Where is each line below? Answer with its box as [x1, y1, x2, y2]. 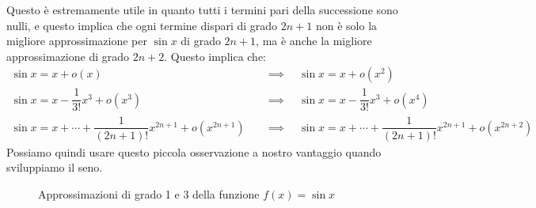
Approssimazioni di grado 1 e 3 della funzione [38, 185, 260, 202]
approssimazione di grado [6, 47, 130, 64]
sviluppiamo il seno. [6, 159, 103, 176]
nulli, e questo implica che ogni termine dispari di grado [6, 17, 278, 33]
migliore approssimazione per [6, 32, 147, 49]
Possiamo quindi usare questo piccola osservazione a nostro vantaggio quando [6, 143, 382, 160]
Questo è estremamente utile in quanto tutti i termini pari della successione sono [6, 2, 398, 17]
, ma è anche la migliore [256, 32, 372, 49]
